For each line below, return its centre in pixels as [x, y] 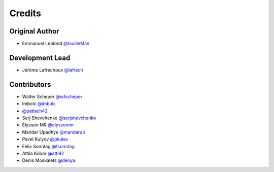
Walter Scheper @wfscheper [52, 96]
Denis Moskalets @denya [49, 160]
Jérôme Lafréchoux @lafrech [53, 70]
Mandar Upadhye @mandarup [54, 132]
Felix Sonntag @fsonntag [48, 146]
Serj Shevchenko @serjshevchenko [59, 118]
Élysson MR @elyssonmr [48, 125]
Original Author [34, 31]
